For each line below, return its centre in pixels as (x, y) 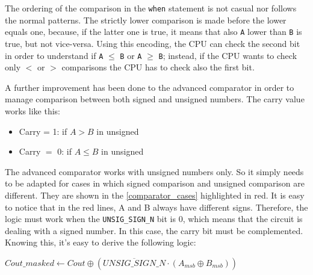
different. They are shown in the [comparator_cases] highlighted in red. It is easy (155, 195)
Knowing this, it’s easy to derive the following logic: (101, 242)
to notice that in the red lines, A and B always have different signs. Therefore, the (156, 207)
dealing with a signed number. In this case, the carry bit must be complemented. (154, 230)
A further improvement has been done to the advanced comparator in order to (150, 87)
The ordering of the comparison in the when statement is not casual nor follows (151, 8)
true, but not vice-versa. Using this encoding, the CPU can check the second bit (153, 43)
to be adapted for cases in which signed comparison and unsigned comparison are (155, 183)
